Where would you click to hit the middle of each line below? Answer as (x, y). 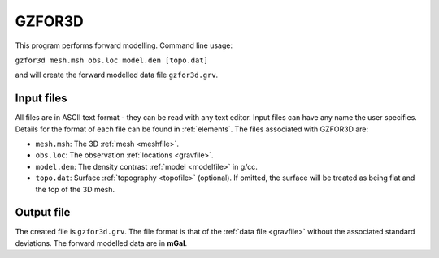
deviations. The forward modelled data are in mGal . (101, 243)
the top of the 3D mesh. (75, 189)
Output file (43, 212)
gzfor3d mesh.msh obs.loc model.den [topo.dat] (112, 60)
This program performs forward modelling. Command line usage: (124, 45)
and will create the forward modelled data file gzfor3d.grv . (117, 75)
